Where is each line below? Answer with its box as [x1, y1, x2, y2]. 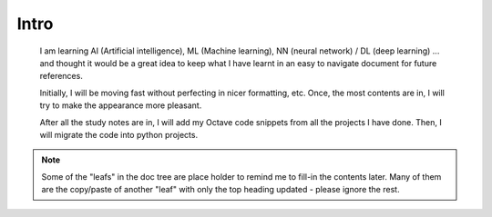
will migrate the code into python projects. [39, 129, 199, 140]
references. [39, 71, 84, 82]
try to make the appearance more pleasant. [39, 100, 202, 111]
